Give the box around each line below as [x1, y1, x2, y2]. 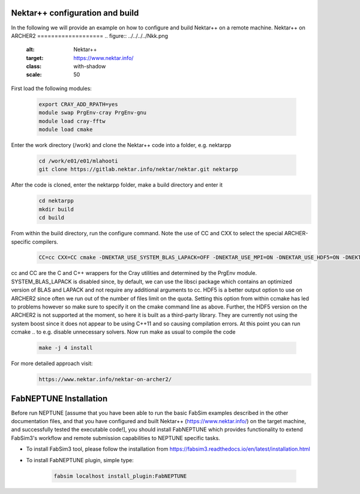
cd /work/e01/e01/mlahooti [38, 157, 118, 164]
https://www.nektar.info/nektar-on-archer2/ [38, 376, 172, 383]
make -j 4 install [38, 345, 93, 351]
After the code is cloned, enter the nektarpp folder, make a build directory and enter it [11, 181, 223, 188]
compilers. [32, 238, 58, 245]
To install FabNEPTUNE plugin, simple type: [26, 456, 134, 463]
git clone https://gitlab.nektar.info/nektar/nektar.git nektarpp [38, 166, 238, 173]
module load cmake [38, 126, 93, 133]
